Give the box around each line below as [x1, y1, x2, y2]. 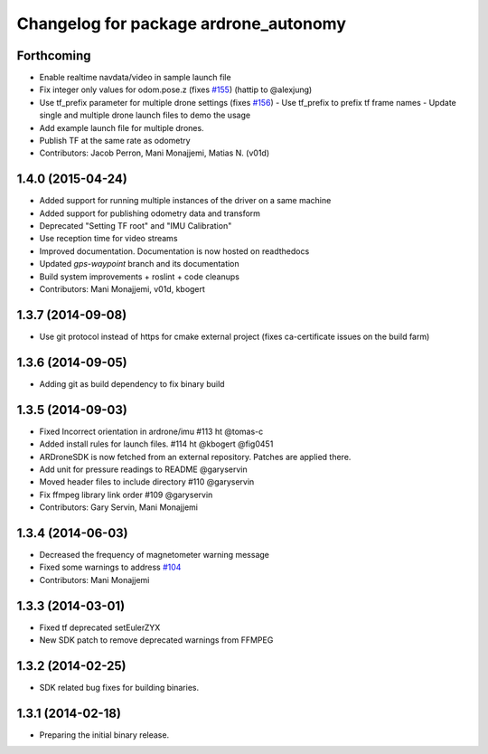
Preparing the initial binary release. [39, 729, 170, 740]
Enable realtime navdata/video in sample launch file [39, 72, 231, 83]
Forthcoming [16, 48, 91, 63]
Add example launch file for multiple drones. [39, 122, 204, 133]
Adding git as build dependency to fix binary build [39, 378, 225, 389]
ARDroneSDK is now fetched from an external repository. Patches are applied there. [39, 451, 352, 462]
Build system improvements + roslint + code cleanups [39, 271, 239, 282]
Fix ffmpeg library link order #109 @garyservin [39, 489, 213, 500]
